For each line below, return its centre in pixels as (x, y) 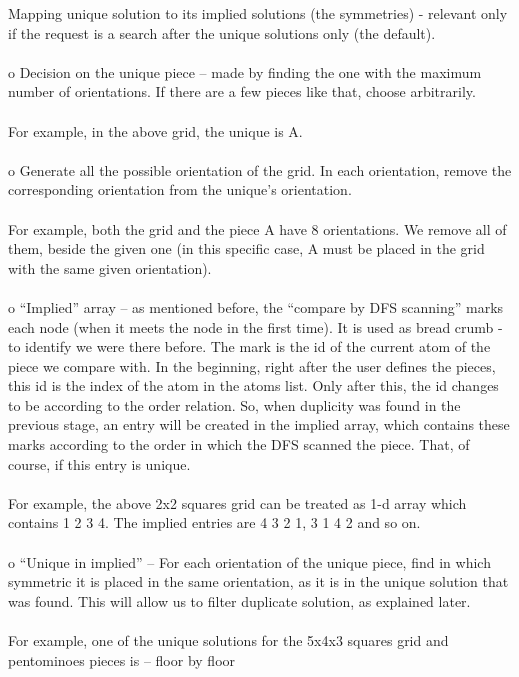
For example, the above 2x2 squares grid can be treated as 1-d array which (237, 502)
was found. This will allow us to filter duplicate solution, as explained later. (239, 600)
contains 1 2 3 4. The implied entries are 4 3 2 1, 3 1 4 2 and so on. (214, 522)
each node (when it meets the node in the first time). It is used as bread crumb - (255, 326)
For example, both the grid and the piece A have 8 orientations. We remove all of (257, 228)
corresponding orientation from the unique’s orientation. (180, 189)
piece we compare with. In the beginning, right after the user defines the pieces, (252, 365)
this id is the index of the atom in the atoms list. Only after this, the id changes (253, 385)
